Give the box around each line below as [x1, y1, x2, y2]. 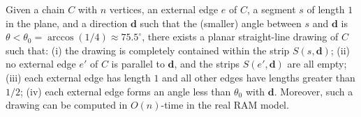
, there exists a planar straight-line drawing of [142, 29, 339, 44]
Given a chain [6, 2, 65, 16]
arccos [47, 33, 74, 43]
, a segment [246, 2, 296, 16]
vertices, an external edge [109, 2, 219, 16]
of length [307, 2, 345, 16]
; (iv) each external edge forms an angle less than [20, 84, 231, 98]
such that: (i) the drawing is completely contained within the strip [6, 42, 290, 57]
